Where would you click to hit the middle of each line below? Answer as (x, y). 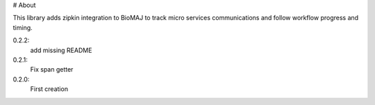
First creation (49, 89)
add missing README (61, 50)
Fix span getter (52, 70)
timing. (23, 27)
